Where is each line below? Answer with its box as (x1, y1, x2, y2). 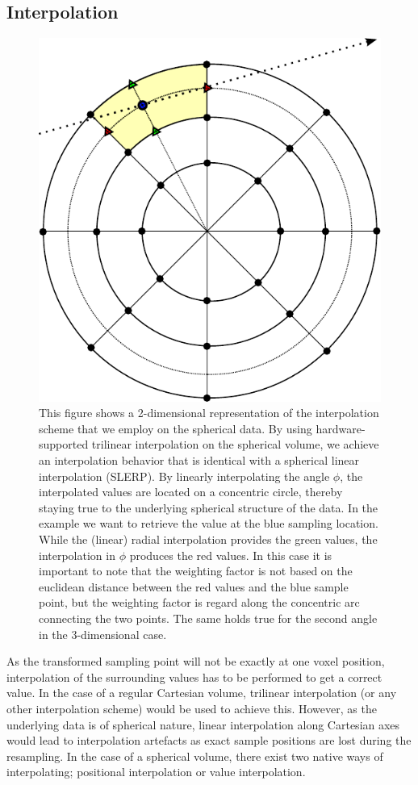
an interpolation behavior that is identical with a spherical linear (39, 452, 360, 469)
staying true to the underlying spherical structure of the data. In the (39, 499, 378, 516)
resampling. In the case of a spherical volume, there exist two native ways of (6, 747, 383, 764)
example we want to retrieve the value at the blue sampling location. (39, 515, 378, 532)
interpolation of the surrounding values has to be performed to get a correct (6, 668, 382, 685)
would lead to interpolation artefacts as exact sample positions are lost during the (6, 732, 412, 749)
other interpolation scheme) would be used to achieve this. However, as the (6, 699, 377, 716)
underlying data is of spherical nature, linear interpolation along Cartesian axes (6, 716, 400, 733)
